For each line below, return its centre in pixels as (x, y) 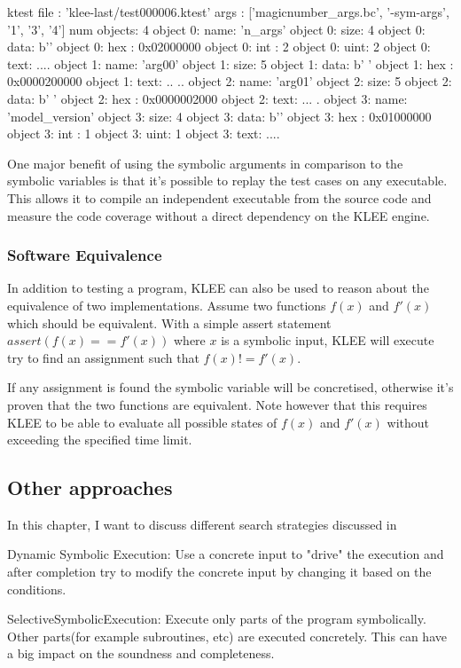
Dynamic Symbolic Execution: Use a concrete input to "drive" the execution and (226, 554)
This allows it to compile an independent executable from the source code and (219, 197)
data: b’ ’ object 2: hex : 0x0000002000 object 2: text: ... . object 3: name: (207, 98)
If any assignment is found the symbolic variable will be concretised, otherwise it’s (230, 387)
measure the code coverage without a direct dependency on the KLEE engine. (219, 215)
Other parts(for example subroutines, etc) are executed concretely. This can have (227, 636)
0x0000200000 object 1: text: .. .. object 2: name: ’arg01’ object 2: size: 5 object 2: (230, 81)
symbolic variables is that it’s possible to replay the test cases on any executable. (227, 181)
